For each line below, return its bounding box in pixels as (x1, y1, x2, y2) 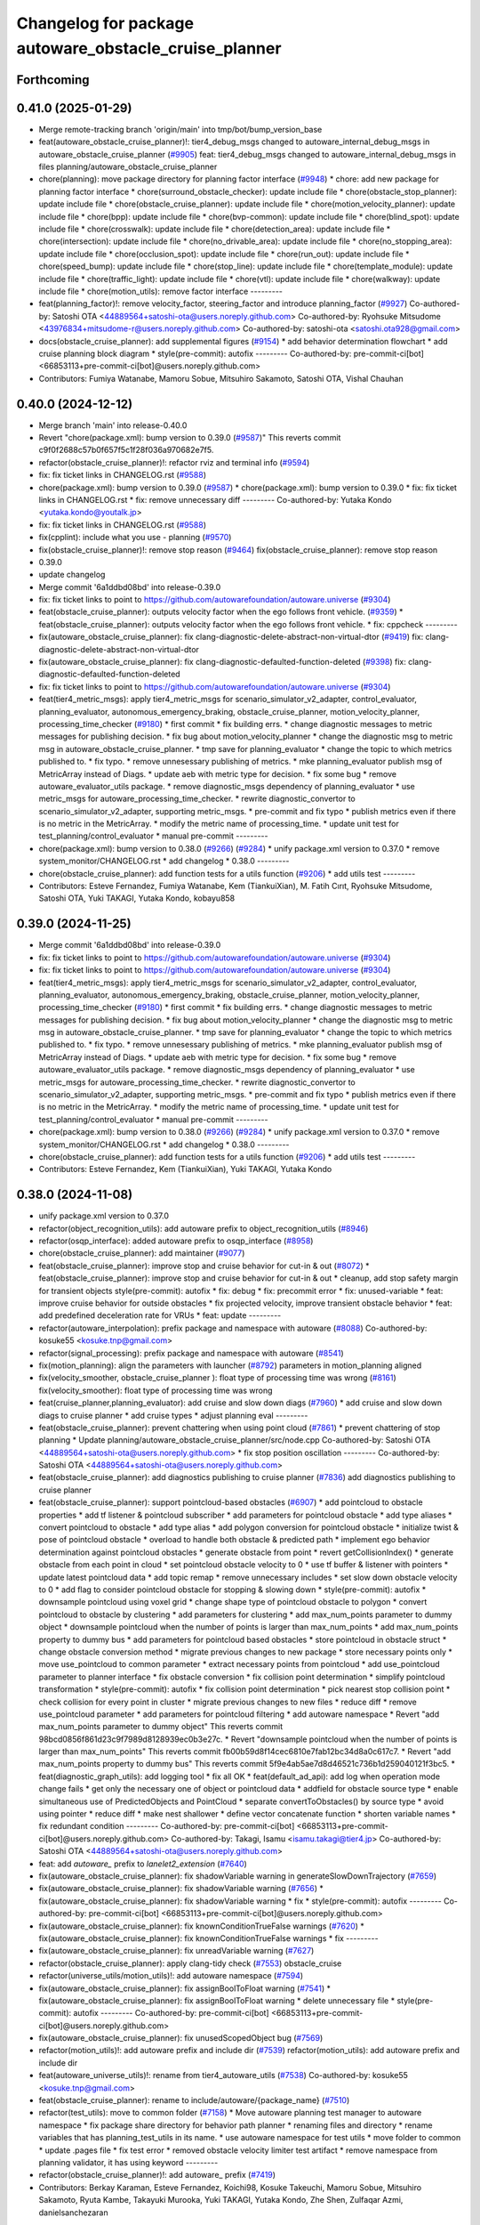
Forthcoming (16, 72, 90, 87)
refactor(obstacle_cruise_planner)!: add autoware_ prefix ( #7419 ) (38, 2170, 276, 2180)
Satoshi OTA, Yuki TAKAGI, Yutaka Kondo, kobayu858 (38, 893, 236, 903)
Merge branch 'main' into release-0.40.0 (38, 419, 188, 431)
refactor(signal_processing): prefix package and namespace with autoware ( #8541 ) (38, 1347, 344, 1358)
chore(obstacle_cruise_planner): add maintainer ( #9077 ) (38, 1248, 245, 1258)
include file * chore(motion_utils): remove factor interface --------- (38, 286, 284, 296)
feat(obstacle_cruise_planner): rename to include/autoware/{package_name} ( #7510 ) (38, 2095, 350, 2106)
